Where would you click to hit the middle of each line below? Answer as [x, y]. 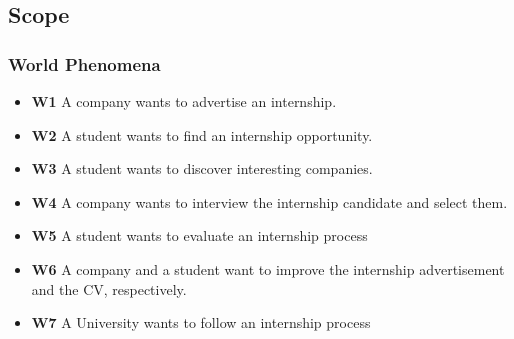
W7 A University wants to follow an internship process [201, 322]
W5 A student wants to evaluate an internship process [199, 235]
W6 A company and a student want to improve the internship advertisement [268, 268]
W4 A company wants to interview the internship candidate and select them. [269, 201]
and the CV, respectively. [109, 288]
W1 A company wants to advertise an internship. [184, 101]
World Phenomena [84, 63]
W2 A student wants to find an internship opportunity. [202, 134]
